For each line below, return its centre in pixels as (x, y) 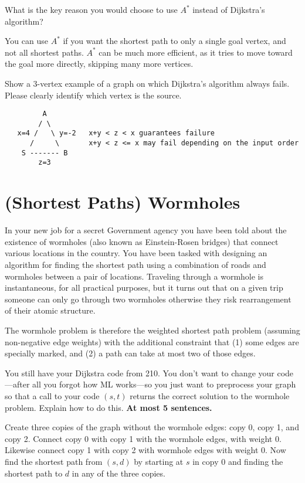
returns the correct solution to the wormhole (210, 395)
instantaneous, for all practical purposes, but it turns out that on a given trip (144, 288)
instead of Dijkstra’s (229, 9)
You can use (26, 41)
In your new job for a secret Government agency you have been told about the (146, 230)
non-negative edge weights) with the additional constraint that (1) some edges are (152, 341)
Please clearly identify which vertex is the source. (93, 95)
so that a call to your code (52, 395)
